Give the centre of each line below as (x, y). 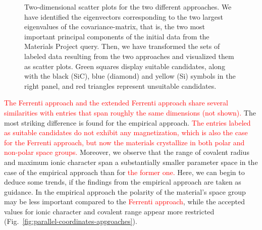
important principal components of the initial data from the (117, 36)
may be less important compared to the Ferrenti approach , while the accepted (124, 202)
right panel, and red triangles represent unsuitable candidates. (120, 85)
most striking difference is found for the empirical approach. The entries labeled (127, 122)
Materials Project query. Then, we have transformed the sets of (122, 46)
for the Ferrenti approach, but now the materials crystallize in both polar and (124, 142)
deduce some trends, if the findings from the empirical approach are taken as (123, 182)
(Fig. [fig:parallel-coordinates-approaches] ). (71, 221)
